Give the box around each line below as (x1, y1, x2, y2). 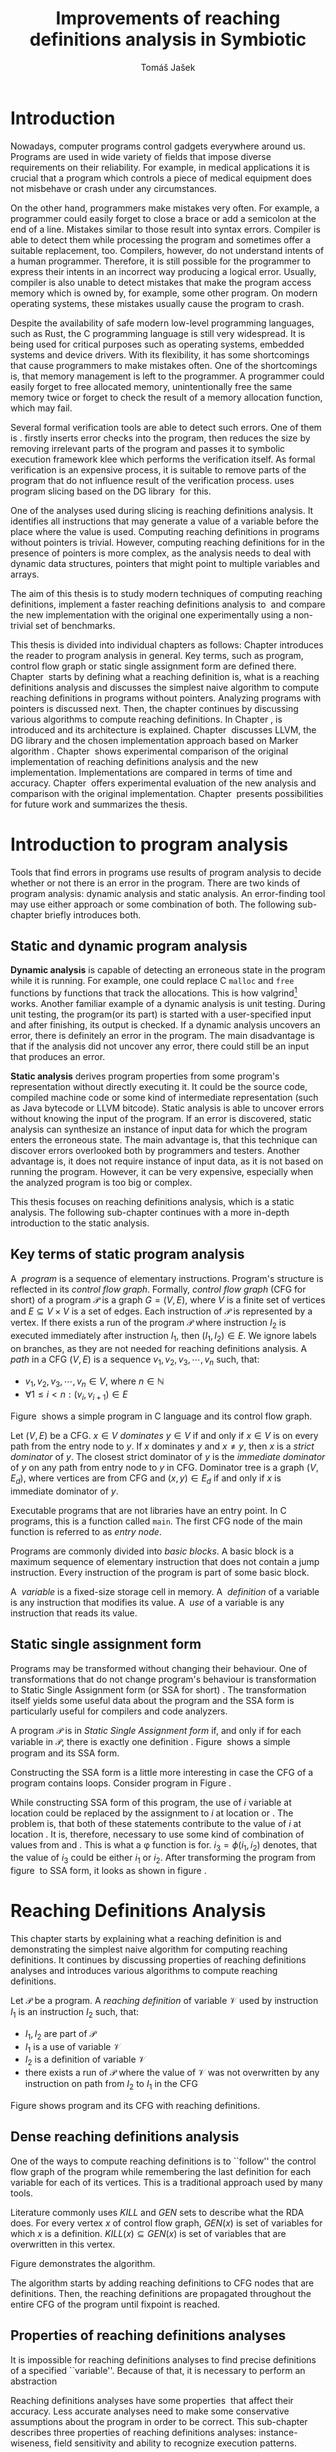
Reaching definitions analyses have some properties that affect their (10, 2394, 294, 2406)
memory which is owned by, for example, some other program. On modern (10, 287, 318, 299)
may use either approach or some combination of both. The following (10, 898, 296, 910)
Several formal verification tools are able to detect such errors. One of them (10, 421, 322, 433)
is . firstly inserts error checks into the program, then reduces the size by (10, 432, 311, 444)
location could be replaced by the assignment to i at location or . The (10, 1807, 294, 1819)
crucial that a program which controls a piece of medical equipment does (10, 172, 312, 184)
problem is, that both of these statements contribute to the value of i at (10, 1817, 302, 1829)
